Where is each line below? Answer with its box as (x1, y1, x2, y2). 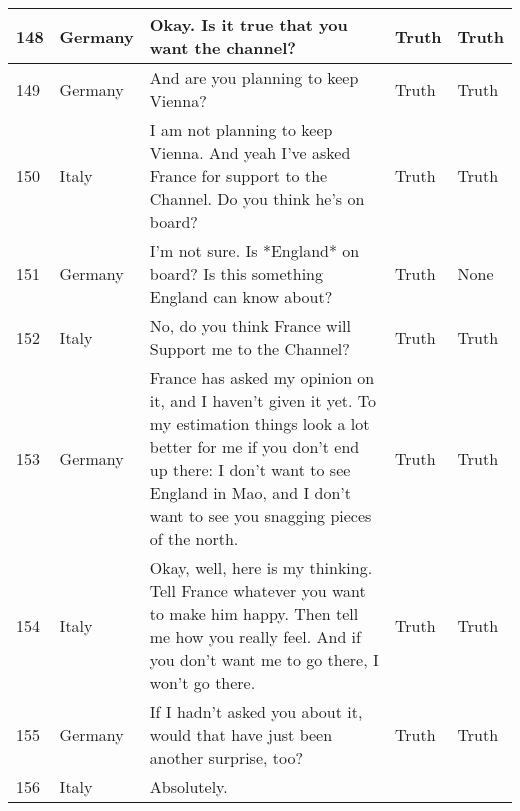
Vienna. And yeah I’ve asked (149, 141, 351, 164)
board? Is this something (149, 262, 323, 285)
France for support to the (149, 164, 328, 187)
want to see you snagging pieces (149, 504, 372, 527)
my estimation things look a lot (149, 412, 370, 435)
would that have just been (149, 723, 333, 746)
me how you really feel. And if (149, 625, 361, 648)
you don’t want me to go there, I (149, 648, 379, 671)
